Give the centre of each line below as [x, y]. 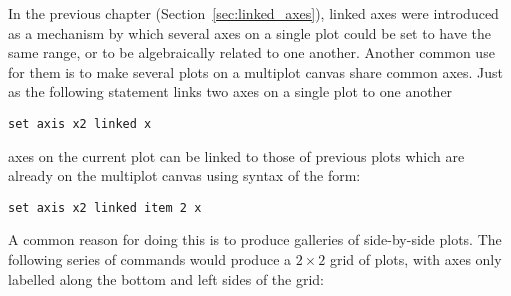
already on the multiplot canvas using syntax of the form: [184, 175]
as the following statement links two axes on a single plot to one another [230, 91]
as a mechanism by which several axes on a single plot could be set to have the [250, 32]
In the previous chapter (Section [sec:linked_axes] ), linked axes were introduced [253, 13]
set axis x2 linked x [80, 123]
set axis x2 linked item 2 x [105, 207]
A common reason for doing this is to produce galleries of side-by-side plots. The [255, 239]
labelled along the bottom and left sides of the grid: [166, 278]
